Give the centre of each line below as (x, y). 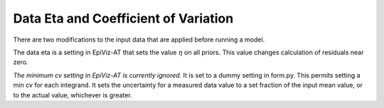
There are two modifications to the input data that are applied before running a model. (139, 40)
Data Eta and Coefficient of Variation (123, 18)
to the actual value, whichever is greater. (73, 95)
